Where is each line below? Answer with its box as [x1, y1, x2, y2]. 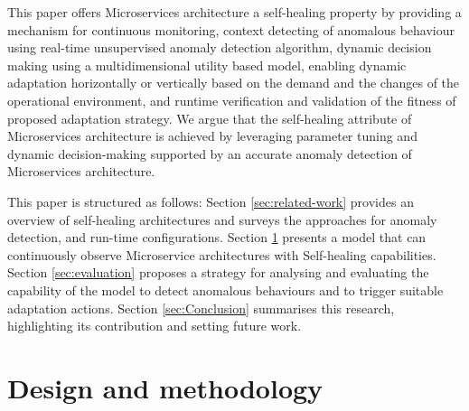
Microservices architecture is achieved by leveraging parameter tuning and [7, 126, 417, 145]
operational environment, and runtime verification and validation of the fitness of [7, 90, 456, 109]
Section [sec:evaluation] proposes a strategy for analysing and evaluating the [7, 263, 429, 282]
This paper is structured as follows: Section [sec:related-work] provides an [7, 191, 414, 210]
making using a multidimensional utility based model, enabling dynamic [7, 55, 407, 74]
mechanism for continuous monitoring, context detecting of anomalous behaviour [7, 20, 455, 39]
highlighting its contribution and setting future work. [7, 316, 302, 335]
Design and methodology [7, 369, 324, 406]
